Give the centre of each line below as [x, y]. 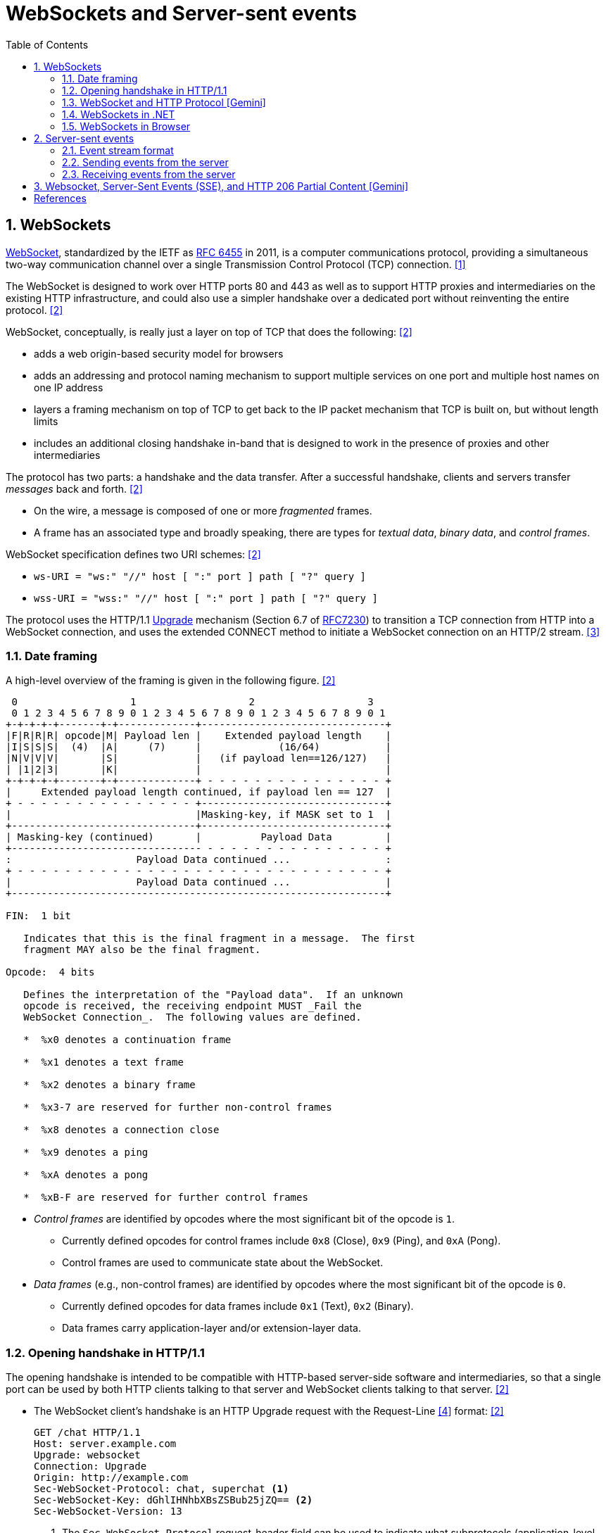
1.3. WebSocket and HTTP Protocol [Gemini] [164, 102]
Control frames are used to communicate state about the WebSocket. [223, 1263]
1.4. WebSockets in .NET [119, 114]
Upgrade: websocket [87, 1455]
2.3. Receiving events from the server [149, 174]
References [60, 198]
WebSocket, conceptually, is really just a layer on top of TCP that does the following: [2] [209, 332]
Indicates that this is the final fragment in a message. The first [219, 939]
